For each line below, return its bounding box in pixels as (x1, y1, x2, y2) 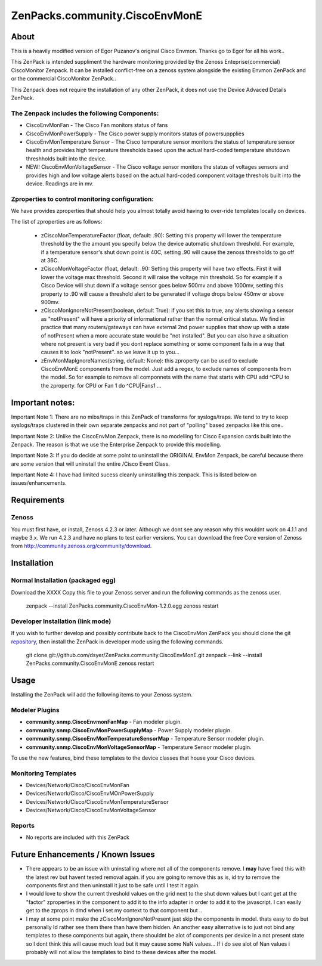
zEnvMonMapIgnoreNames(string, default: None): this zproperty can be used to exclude (41, 357, 258, 364)
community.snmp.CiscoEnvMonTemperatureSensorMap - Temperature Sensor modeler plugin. (26, 735, 265, 742)
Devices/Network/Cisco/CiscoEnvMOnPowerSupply (26, 790, 154, 797)
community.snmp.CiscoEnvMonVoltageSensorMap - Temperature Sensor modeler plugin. (26, 743, 252, 751)
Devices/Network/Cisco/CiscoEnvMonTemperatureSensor (26, 798, 169, 805)
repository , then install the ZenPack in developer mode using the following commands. (11, 638, 224, 645)
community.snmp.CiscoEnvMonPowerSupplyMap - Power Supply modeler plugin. (26, 726, 232, 733)
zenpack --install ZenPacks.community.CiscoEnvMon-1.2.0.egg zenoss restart (26, 602, 219, 609)
